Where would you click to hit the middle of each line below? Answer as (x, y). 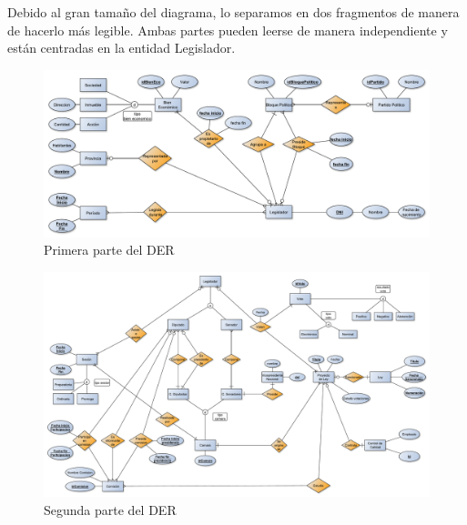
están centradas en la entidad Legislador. (122, 48)
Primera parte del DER (109, 250)
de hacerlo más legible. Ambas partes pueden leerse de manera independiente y (228, 30)
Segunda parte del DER (110, 510)
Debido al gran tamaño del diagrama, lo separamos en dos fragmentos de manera (233, 12)
